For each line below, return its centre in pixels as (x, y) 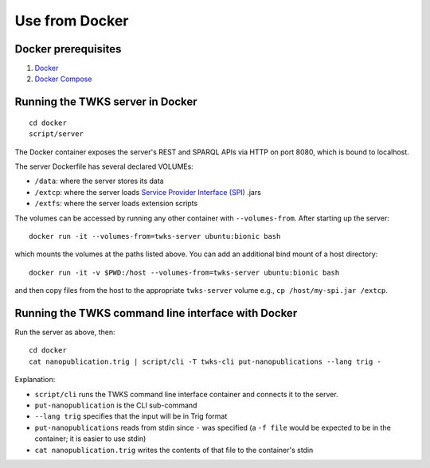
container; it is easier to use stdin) (90, 439)
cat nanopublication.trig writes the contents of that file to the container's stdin (174, 450)
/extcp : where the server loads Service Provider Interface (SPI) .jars (148, 192)
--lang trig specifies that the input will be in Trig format (131, 416)
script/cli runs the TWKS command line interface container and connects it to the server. (186, 394)
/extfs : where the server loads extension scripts (116, 204)
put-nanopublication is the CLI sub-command (116, 405)
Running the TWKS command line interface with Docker (156, 313)
